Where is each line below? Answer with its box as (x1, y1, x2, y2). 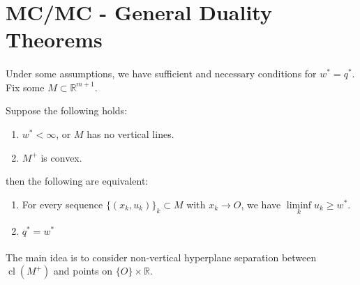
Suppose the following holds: (6, 103, 128, 118)
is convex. (40, 150, 82, 164)
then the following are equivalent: (6, 174, 149, 188)
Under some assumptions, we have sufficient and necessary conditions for (6, 66, 317, 81)
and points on (53, 263, 113, 278)
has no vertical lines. (87, 126, 174, 141)
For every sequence (22, 197, 103, 211)
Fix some (6, 79, 45, 94)
